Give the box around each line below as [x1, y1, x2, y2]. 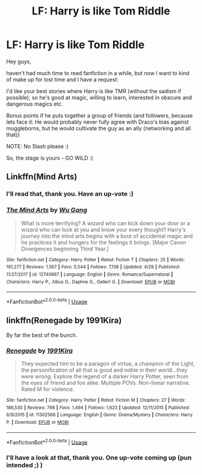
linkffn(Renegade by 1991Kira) [6, 315, 122, 325]
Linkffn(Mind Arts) [6, 172, 78, 182]
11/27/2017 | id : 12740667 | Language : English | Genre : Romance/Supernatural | [6, 271, 173, 277]
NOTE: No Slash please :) [6, 142, 69, 150]
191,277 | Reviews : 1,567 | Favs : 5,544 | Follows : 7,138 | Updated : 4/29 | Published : [6, 264, 180, 270]
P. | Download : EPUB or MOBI [6, 419, 69, 425]
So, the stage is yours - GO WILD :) [6, 154, 93, 162]
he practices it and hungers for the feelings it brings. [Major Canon [20, 238, 186, 246]
